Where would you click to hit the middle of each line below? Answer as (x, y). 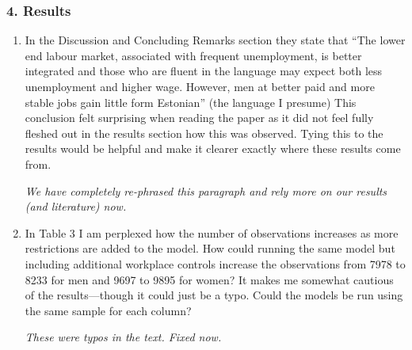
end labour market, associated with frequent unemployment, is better (193, 55)
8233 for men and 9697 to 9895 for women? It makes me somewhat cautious (209, 279)
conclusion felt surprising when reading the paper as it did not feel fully (199, 118)
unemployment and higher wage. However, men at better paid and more (200, 86)
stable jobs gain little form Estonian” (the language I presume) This (191, 102)
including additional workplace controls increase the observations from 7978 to (215, 263)
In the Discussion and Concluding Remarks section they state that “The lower (215, 40)
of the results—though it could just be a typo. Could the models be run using (214, 295)
